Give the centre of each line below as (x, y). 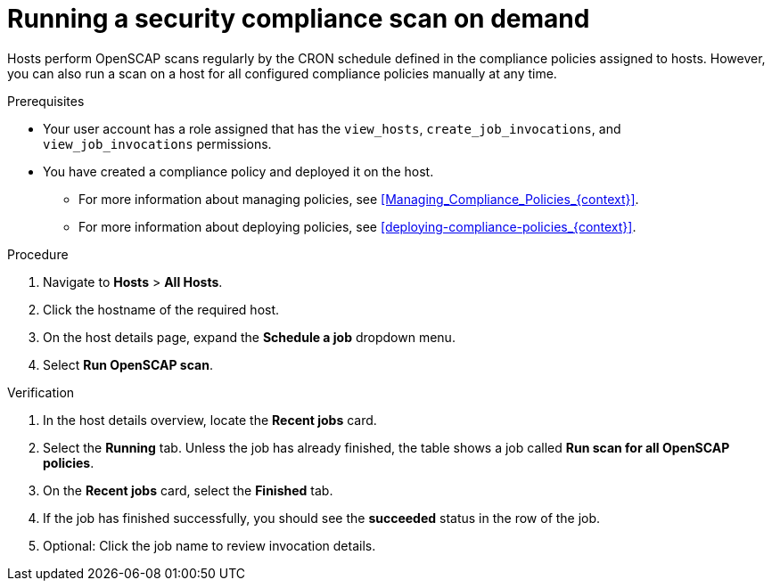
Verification (41, 392)
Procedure (38, 254)
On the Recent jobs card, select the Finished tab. (188, 490)
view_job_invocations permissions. (157, 143)
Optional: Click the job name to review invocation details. (209, 545)
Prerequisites (46, 101)
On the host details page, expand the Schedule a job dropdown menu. (249, 337)
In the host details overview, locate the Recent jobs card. (210, 420)
